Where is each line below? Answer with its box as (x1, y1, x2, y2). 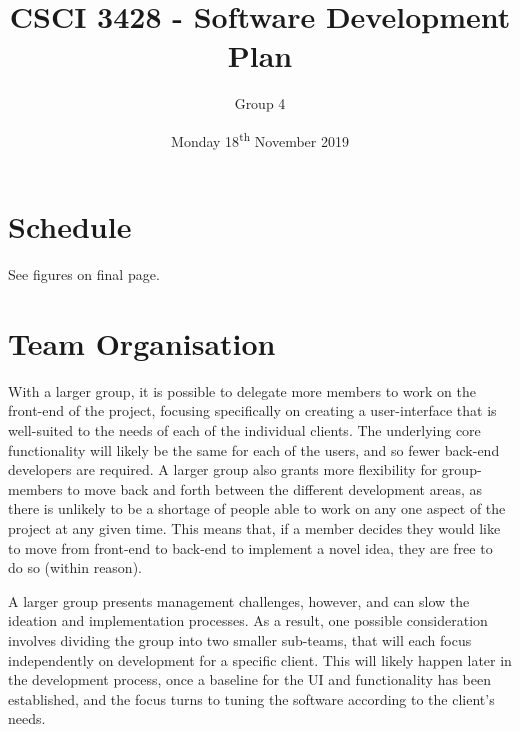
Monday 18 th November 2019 (171, 127, 349, 151)
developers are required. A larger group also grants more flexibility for (8, 459, 438, 480)
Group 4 (234, 93, 286, 114)
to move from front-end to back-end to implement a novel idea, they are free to (8, 537, 493, 558)
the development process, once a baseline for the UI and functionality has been (8, 669, 491, 690)
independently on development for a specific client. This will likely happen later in (8, 649, 512, 670)
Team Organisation (8, 322, 276, 363)
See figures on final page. (8, 264, 160, 285)
